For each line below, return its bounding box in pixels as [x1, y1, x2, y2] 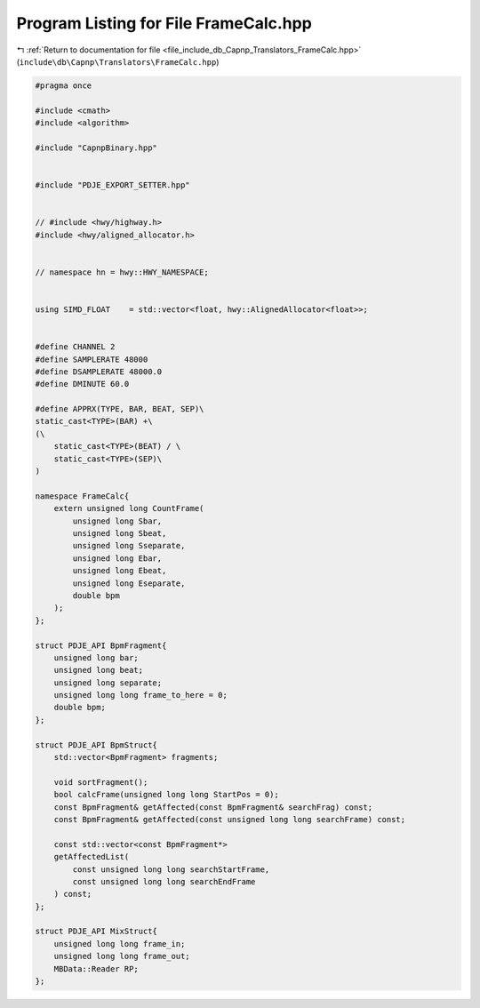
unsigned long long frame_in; [53, 939, 186, 948]
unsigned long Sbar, [72, 516, 163, 526]
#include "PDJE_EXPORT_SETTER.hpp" [35, 180, 190, 190]
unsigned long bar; [53, 652, 140, 662]
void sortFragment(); [53, 777, 148, 787]
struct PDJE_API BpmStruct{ [35, 740, 157, 750]
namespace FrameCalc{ [35, 491, 130, 501]
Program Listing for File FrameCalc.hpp [16, 13, 313, 33]
